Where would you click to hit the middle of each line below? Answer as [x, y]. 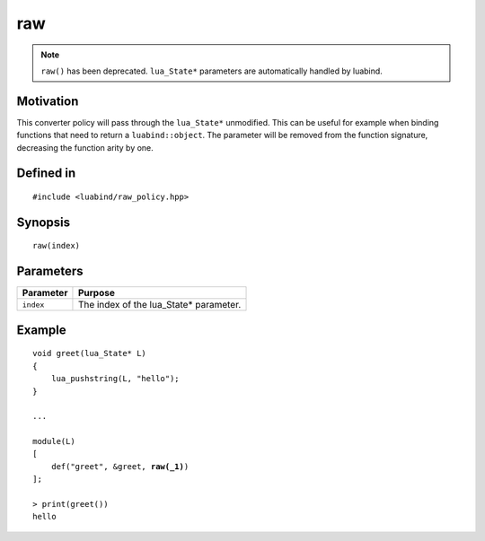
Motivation [48, 101]
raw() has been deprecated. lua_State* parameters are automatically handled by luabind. [212, 71]
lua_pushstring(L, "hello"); [115, 379]
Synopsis [44, 222]
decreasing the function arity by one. [85, 147]
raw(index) [57, 246]
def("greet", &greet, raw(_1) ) [120, 466]
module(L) [54, 441]
